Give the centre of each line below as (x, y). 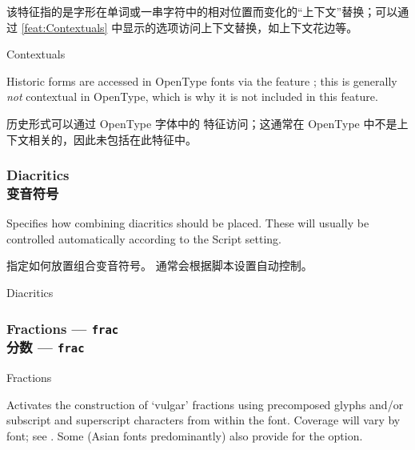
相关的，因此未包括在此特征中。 (112, 139)
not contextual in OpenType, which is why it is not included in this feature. (192, 96)
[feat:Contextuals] (64, 27)
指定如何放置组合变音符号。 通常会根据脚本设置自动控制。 (160, 265)
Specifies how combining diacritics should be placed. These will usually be (188, 223)
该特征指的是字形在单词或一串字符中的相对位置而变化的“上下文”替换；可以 (202, 11)
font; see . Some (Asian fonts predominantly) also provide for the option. (185, 435)
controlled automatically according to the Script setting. (144, 238)
